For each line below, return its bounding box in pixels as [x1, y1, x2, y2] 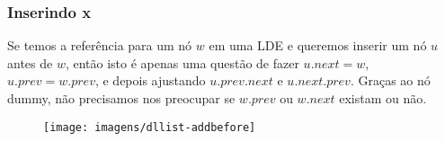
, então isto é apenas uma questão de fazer [65, 53, 299, 72]
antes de [7, 53, 53, 72]
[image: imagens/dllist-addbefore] [43, 120, 256, 134]
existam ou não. [339, 89, 427, 107]
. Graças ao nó [350, 71, 431, 90]
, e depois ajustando [94, 71, 206, 90]
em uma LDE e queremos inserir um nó [209, 36, 427, 55]
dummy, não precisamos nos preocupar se [7, 89, 236, 107]
